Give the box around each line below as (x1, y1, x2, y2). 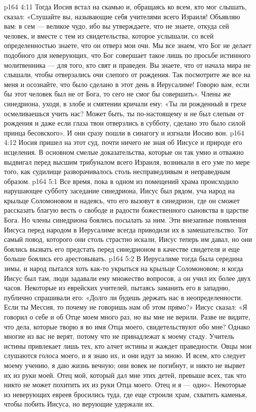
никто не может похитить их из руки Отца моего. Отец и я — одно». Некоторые (4, 379, 247, 390)
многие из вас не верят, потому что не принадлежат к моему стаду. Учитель (4, 331, 234, 341)
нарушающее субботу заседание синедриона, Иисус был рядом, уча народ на (4, 185, 235, 196)
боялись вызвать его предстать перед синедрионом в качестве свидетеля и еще (4, 243, 240, 254)
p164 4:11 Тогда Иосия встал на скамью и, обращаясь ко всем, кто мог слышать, (4, 1, 247, 11)
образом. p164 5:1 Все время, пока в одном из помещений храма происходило (4, 176, 239, 186)
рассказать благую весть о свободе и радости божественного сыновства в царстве (4, 205, 249, 215)
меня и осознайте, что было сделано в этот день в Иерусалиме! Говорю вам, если (4, 79, 250, 89)
